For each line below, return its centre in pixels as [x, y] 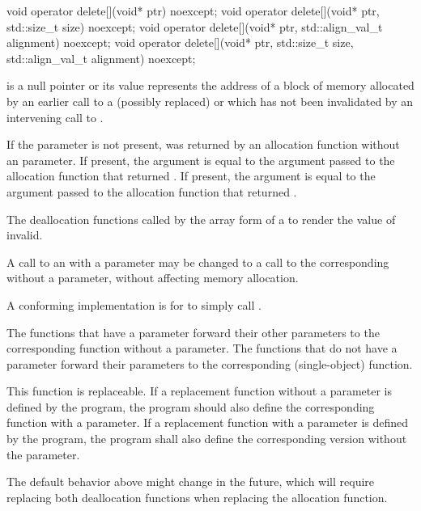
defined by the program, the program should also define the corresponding [191, 406]
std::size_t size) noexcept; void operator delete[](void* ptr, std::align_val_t [195, 26]
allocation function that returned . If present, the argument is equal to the [191, 176]
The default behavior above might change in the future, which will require [191, 481]
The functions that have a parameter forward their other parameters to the [193, 332]
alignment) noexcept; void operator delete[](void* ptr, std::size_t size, [180, 42]
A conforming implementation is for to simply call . [134, 304]
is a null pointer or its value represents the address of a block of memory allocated [210, 85]
